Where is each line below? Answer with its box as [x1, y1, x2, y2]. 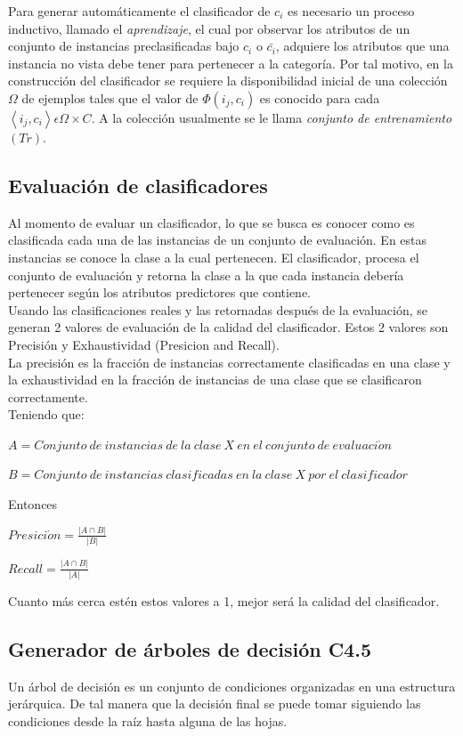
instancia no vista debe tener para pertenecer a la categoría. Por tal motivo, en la [8, 53, 453, 72]
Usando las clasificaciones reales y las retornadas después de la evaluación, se [8, 300, 427, 319]
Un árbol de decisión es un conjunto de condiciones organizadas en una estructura [8, 676, 456, 695]
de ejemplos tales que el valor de [21, 88, 199, 107]
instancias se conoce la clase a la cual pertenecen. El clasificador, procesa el [8, 247, 419, 266]
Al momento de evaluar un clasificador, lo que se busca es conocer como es [8, 213, 415, 231]
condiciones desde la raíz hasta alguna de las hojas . [8, 711, 288, 730]
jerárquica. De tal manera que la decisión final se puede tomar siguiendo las [8, 694, 421, 713]
